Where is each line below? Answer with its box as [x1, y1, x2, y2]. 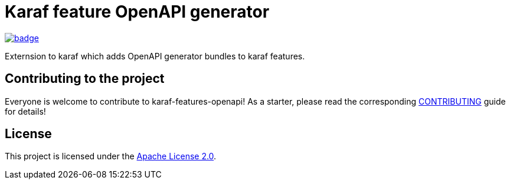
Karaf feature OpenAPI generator [5, 2, 270, 22]
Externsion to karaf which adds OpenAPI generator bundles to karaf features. [5, 51, 305, 61]
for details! [5, 106, 46, 116]
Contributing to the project [5, 71, 165, 86]
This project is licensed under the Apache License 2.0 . [5, 151, 217, 162]
